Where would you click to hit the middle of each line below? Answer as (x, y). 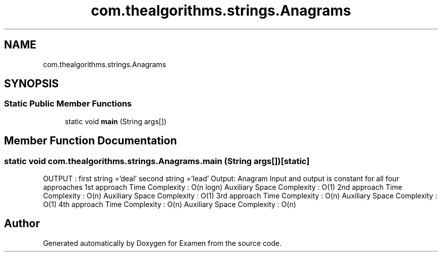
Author (22, 224)
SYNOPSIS (32, 84)
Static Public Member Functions (68, 104)
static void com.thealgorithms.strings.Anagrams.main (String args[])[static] (157, 161)
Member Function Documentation (91, 141)
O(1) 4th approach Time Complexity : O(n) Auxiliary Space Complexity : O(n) (170, 204)
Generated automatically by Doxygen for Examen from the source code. (162, 243)
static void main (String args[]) (116, 121)
